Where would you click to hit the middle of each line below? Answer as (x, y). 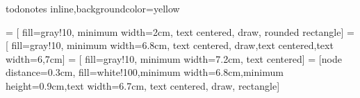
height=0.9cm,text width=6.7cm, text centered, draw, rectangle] (143, 85)
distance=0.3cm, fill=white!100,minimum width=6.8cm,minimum (145, 72)
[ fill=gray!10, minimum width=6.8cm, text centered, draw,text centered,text (170, 45)
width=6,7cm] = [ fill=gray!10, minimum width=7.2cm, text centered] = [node (174, 58)
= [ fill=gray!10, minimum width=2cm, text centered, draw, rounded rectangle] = (180, 31)
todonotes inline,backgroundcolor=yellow (93, 8)
